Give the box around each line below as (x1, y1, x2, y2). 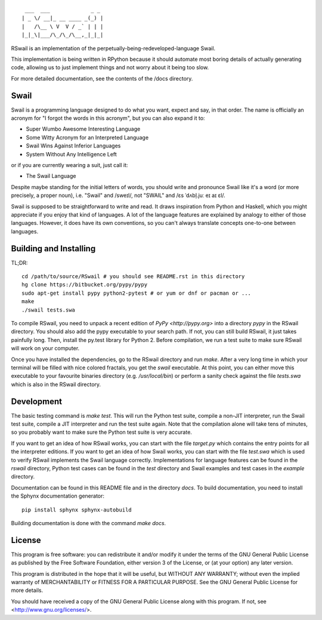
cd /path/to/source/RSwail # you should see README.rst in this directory (21, 273, 245, 280)
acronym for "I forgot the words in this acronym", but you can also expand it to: (11, 115, 205, 122)
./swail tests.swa (21, 306, 76, 313)
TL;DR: (11, 259, 28, 266)
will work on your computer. (11, 345, 80, 352)
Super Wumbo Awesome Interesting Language (26, 125, 141, 132)
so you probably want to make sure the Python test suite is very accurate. (11, 428, 192, 436)
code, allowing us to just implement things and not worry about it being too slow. (11, 64, 209, 71)
